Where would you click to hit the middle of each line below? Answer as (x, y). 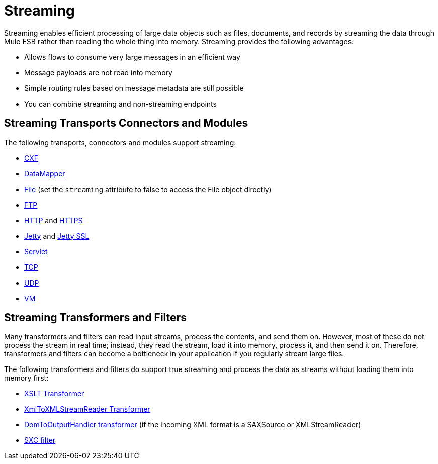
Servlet (36, 251)
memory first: (26, 378)
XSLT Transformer (54, 394)
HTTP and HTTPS (54, 220)
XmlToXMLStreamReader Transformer (87, 409)
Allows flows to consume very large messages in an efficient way (132, 57)
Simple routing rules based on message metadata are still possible (134, 88)
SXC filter (40, 440)
